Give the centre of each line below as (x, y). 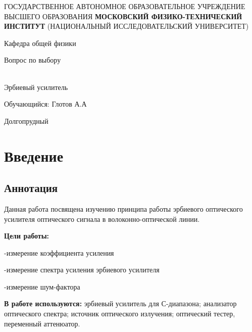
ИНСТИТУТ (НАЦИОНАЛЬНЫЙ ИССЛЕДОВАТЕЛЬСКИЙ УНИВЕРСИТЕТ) (127, 26)
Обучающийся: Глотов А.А (45, 104)
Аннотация (31, 188)
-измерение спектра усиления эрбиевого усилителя (82, 270)
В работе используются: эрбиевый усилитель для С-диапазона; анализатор (120, 303)
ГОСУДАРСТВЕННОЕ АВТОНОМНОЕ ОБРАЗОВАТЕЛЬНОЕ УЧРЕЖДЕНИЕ (125, 6)
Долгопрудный (26, 121)
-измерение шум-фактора (42, 286)
